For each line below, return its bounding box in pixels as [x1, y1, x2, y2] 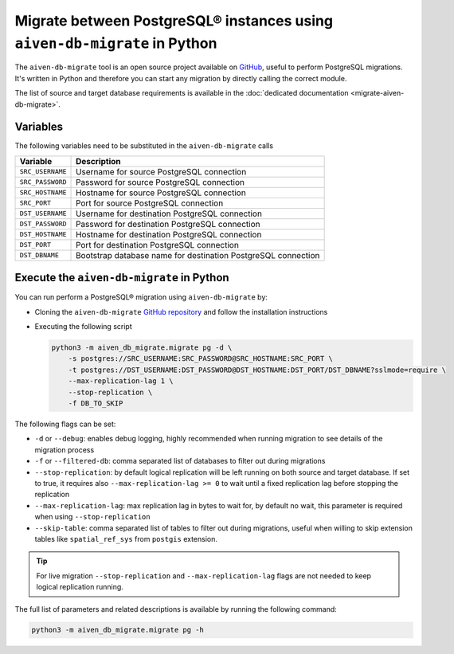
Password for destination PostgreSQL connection [76, 218, 260, 229]
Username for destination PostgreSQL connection [76, 208, 263, 219]
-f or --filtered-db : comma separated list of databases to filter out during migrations [34, 456, 326, 466]
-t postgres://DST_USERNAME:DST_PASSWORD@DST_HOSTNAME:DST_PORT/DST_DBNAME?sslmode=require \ [68, 365, 446, 374]
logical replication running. [36, 582, 123, 592]
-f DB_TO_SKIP [68, 399, 123, 408]
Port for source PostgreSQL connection [76, 198, 224, 209]
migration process [34, 444, 95, 454]
